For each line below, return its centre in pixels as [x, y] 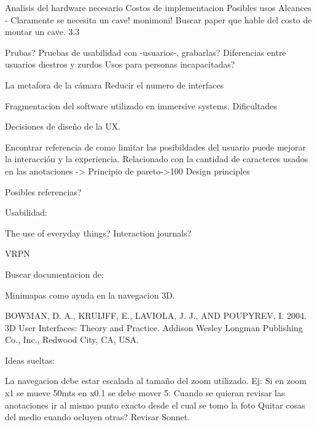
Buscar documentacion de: [54, 274]
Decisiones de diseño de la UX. [63, 126]
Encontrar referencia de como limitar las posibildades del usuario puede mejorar [156, 147]
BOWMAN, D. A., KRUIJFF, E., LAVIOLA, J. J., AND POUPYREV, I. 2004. [156, 315]
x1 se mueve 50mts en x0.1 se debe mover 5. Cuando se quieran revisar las [145, 393]
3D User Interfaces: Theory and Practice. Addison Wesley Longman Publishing [154, 327]
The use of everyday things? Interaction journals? [98, 233]
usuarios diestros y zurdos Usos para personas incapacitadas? [120, 64]
